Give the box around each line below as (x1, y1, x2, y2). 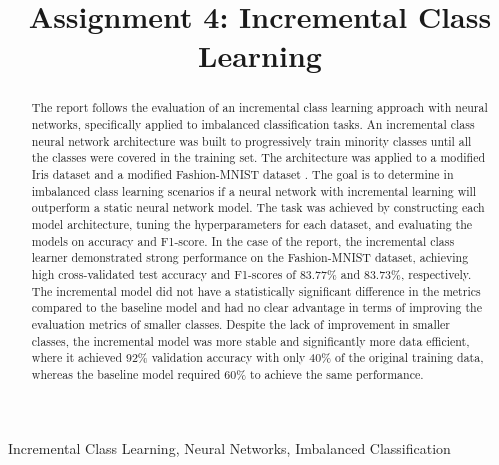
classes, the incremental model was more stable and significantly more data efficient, (31, 332, 470, 349)
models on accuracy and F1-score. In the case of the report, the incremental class (31, 232, 455, 249)
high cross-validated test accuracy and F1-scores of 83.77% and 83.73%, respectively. (31, 265, 472, 282)
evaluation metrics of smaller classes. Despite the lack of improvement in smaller (31, 315, 450, 332)
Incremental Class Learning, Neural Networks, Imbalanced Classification (8, 437, 451, 458)
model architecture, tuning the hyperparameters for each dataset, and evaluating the (31, 215, 473, 232)
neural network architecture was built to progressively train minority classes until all (31, 132, 472, 149)
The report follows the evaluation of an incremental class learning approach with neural (31, 99, 488, 116)
